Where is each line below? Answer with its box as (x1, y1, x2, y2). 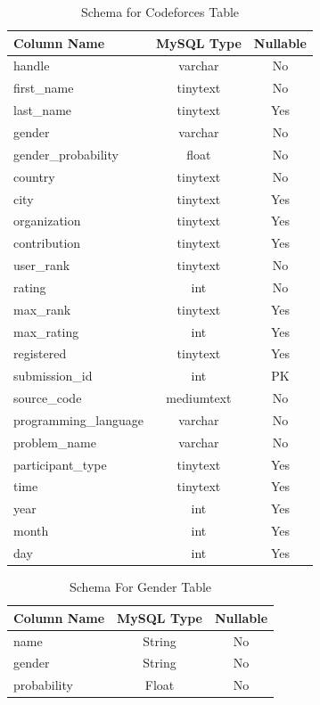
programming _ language (13, 410, 144, 429)
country (13, 167, 55, 185)
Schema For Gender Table (70, 578, 212, 596)
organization (13, 211, 81, 230)
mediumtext (166, 389, 232, 407)
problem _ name (13, 432, 96, 451)
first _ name (13, 78, 74, 97)
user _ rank (13, 256, 70, 275)
